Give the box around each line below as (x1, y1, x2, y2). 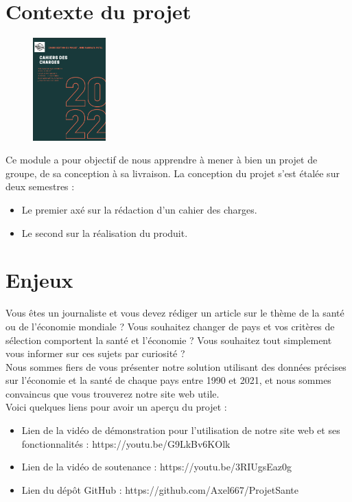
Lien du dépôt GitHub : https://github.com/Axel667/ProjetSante (21, 482, 298, 497)
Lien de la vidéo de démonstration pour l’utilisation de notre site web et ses (21, 423, 340, 437)
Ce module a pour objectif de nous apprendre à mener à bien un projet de (5, 152, 318, 167)
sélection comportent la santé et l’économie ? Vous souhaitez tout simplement (5, 332, 332, 347)
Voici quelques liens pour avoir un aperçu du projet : (5, 400, 227, 414)
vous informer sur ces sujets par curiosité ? (5, 346, 185, 361)
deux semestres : (5, 179, 75, 194)
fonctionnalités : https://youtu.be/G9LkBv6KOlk (21, 436, 231, 450)
